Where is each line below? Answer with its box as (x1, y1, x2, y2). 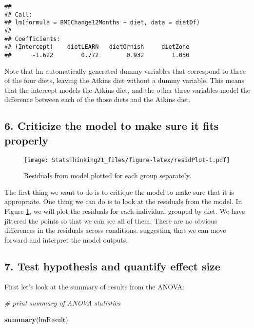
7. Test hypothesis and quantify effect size (4, 258, 220, 273)
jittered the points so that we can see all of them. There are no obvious (4, 215, 217, 225)
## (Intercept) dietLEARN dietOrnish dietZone (4, 43, 190, 51)
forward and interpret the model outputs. (4, 234, 128, 245)
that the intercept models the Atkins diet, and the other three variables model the (4, 84, 250, 95)
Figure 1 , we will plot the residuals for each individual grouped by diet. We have (4, 206, 245, 216)
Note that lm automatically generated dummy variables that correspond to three (4, 65, 246, 76)
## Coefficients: (4, 35, 60, 42)
